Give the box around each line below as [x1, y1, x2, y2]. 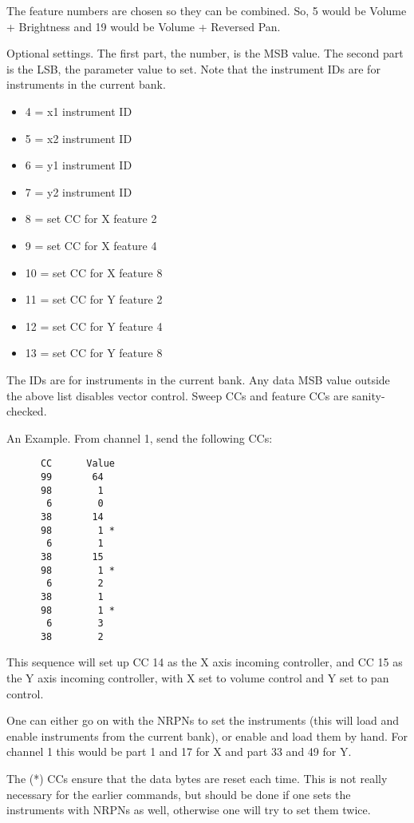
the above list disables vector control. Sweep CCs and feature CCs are [6, 387, 349, 404]
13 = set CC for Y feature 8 [25, 344, 163, 361]
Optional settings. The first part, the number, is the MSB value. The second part [6, 45, 404, 62]
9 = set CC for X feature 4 [25, 237, 157, 253]
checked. [6, 403, 47, 419]
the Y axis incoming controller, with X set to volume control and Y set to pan [6, 670, 389, 686]
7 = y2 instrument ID [25, 183, 132, 200]
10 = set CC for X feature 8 [25, 264, 163, 280]
